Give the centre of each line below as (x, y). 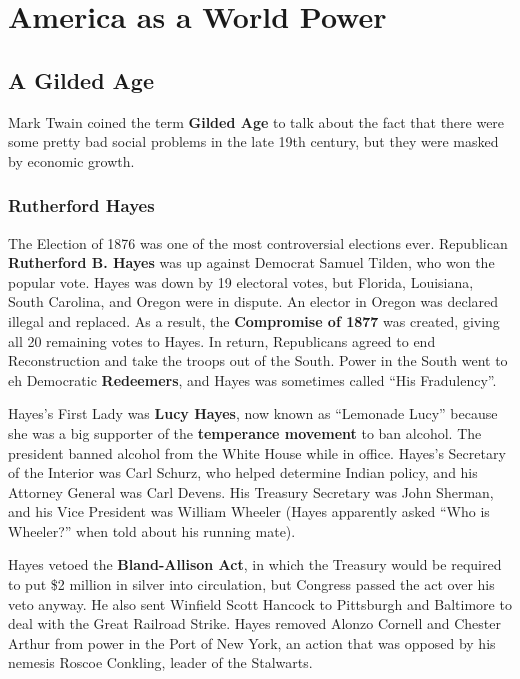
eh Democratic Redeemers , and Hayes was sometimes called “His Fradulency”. (252, 379)
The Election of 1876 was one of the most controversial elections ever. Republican (258, 242)
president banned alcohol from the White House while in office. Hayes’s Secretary (257, 452)
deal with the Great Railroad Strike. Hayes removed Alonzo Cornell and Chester (254, 623)
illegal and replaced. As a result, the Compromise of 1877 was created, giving (254, 320)
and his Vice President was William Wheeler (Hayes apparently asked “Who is (249, 511)
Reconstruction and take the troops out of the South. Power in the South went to (258, 360)
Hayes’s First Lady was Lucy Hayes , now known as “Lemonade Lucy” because (253, 413)
